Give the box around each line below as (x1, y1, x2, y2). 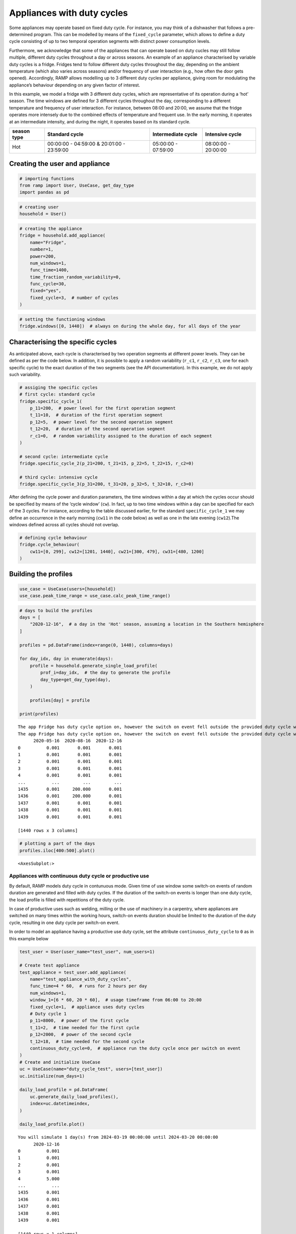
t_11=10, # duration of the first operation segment (30, 412, 163, 418)
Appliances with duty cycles (9, 7, 128, 18)
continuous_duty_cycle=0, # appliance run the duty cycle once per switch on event (30, 1045, 241, 1051)
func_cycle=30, (30, 281, 67, 287)
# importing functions (19, 176, 74, 181)
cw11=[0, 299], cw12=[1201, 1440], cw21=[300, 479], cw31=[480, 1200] (30, 548, 205, 554)
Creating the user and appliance (9, 159, 111, 168)
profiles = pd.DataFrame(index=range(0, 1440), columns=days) (19, 642, 173, 648)
